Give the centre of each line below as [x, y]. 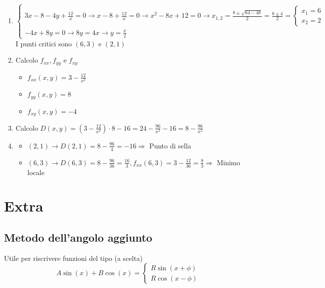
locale [36, 172]
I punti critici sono [44, 43]
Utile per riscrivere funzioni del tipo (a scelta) [73, 258]
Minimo [228, 162]
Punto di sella [170, 145]
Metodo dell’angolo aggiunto [78, 237]
